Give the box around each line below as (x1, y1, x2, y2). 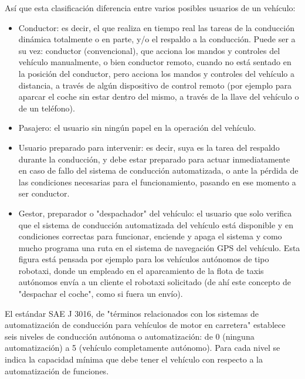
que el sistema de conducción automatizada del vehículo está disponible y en (18, 218, 293, 231)
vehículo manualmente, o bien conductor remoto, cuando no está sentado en (18, 56, 292, 68)
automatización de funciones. (5, 364, 109, 377)
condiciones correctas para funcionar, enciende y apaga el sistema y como (18, 230, 282, 242)
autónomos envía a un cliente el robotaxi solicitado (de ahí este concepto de (18, 276, 291, 288)
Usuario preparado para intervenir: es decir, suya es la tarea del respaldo (18, 141, 280, 153)
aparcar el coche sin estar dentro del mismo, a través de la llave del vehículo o (18, 90, 299, 103)
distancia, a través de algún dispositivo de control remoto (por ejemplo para (18, 79, 292, 91)
